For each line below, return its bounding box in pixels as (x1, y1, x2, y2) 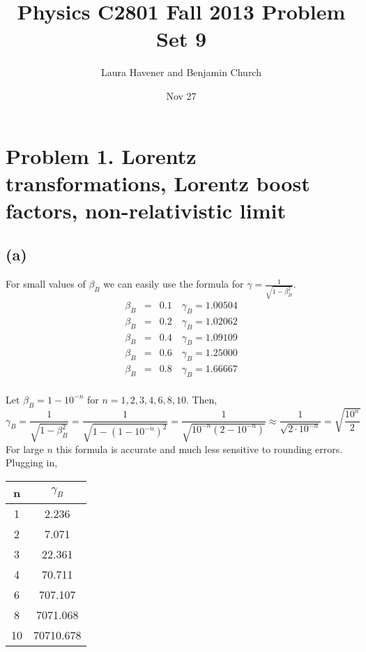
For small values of (6, 276, 86, 291)
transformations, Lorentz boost (6, 168, 310, 197)
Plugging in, (6, 455, 58, 470)
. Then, (185, 392, 218, 406)
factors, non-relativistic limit (6, 195, 286, 224)
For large (6, 441, 44, 456)
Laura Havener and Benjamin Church (101, 65, 261, 80)
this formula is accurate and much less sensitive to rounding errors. (56, 441, 343, 456)
